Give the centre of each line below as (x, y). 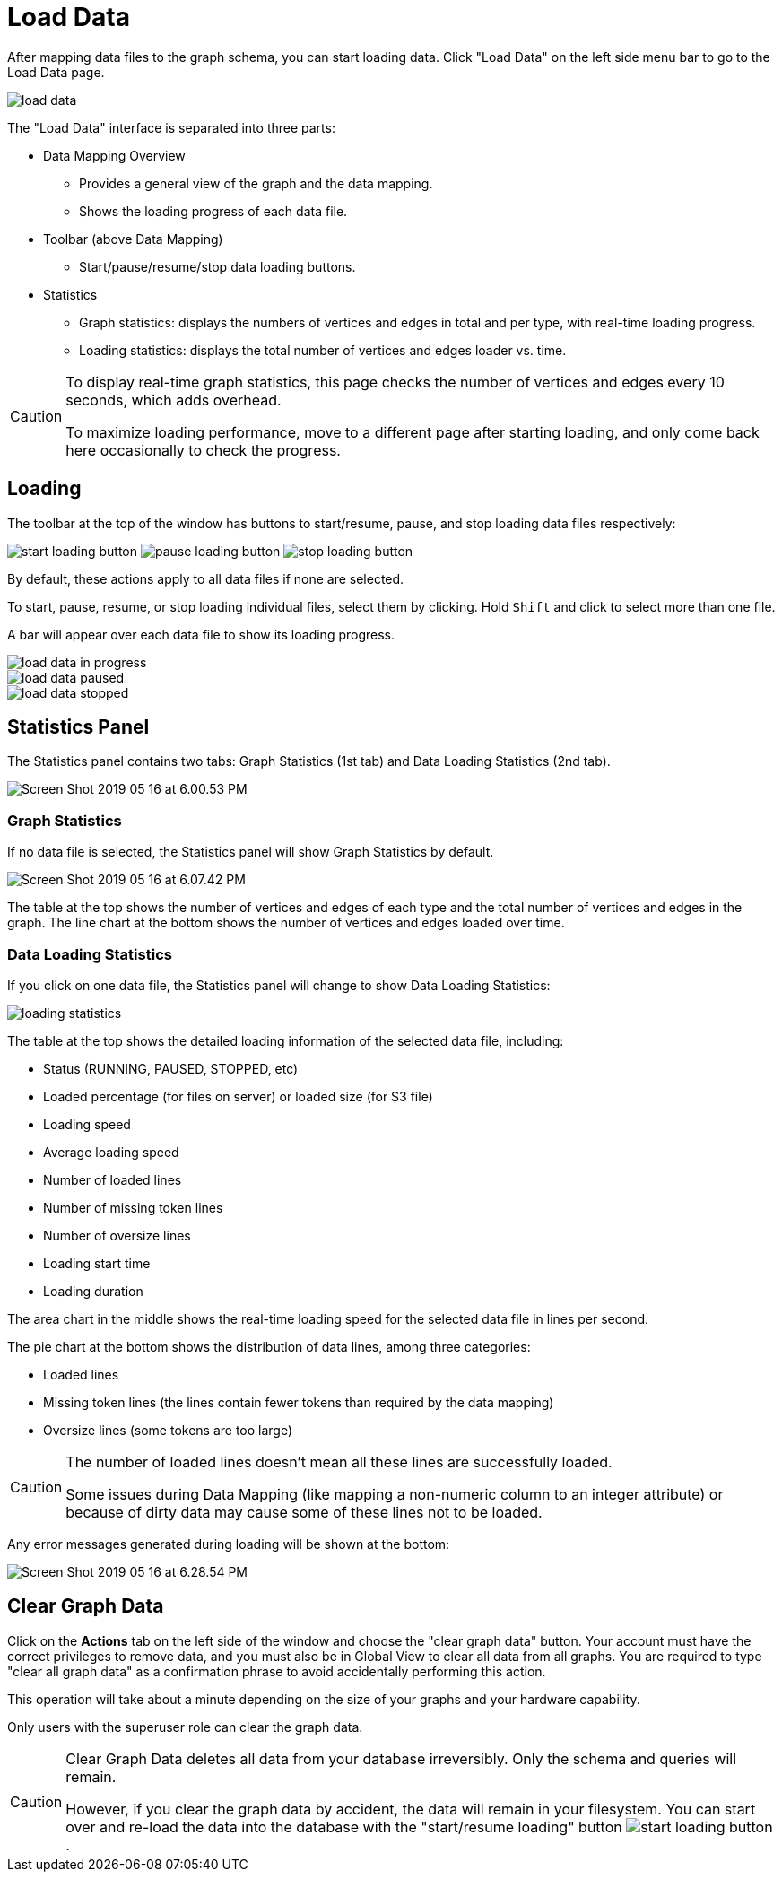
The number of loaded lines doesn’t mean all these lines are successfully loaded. (339, 1461)
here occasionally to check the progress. (203, 450)
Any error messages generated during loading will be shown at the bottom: (229, 1544)
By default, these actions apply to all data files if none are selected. (206, 578)
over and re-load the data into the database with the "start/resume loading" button (344, 1827)
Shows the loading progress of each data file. (213, 211)
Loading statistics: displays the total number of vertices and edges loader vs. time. (323, 350)
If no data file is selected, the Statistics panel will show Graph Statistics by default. (251, 852)
